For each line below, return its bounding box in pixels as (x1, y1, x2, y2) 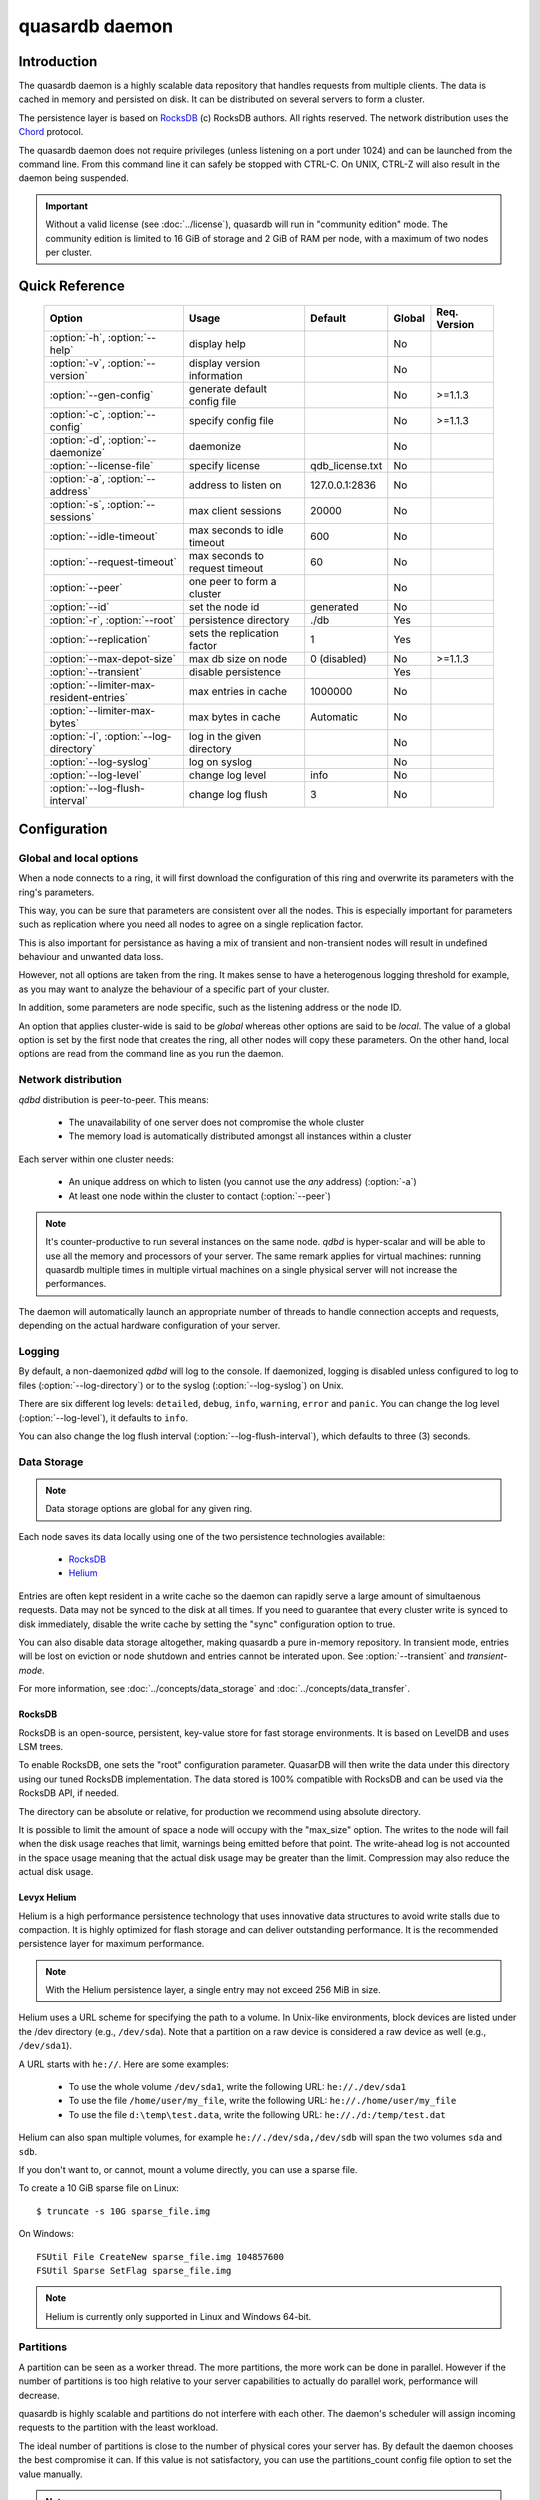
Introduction (18, 53, 98, 70)
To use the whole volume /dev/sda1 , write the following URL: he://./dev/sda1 (68, 2081, 407, 2093)
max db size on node (188, 652, 288, 666)
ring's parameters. (18, 886, 95, 898)
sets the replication (188, 626, 279, 640)
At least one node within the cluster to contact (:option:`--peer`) (68, 1190, 332, 1202)
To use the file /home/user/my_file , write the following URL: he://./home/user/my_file (68, 2095, 457, 2107)
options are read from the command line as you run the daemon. (18, 1048, 284, 1060)
